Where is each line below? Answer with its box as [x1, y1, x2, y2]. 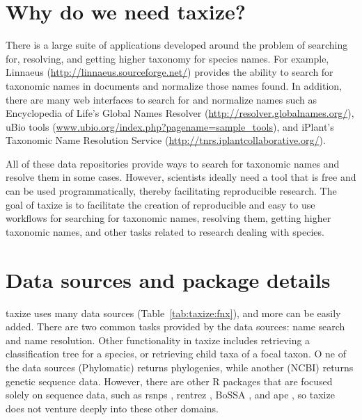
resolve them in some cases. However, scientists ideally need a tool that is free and [6, 170, 356, 184]
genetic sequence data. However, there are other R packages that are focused [6, 373, 333, 388]
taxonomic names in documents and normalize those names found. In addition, [6, 78, 342, 92]
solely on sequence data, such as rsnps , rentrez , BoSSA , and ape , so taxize [6, 387, 335, 402]
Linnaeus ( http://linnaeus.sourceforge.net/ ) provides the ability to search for [6, 65, 333, 79]
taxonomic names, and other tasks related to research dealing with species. [6, 224, 324, 239]
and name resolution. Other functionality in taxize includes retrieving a [6, 332, 310, 347]
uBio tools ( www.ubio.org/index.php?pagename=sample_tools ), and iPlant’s [6, 119, 334, 134]
